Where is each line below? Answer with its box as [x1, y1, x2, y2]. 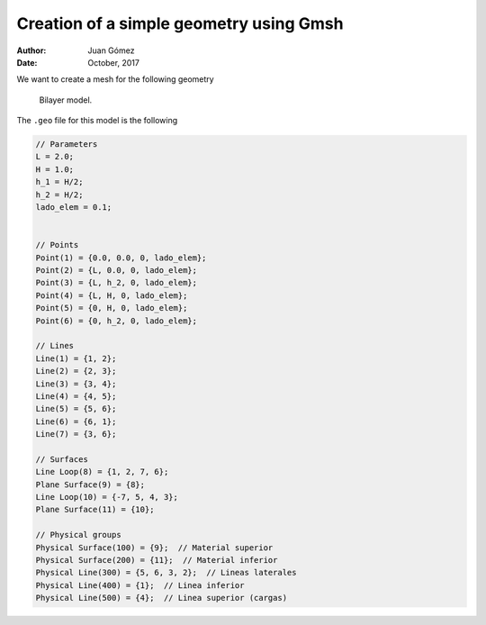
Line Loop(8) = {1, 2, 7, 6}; [35, 466, 169, 477]
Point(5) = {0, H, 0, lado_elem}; [35, 303, 188, 313]
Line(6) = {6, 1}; [35, 416, 117, 427]
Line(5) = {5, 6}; [35, 403, 117, 414]
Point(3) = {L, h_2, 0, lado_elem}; [35, 277, 198, 288]
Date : [16, 57, 38, 68]
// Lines [35, 340, 75, 351]
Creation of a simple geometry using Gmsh [16, 14, 344, 33]
